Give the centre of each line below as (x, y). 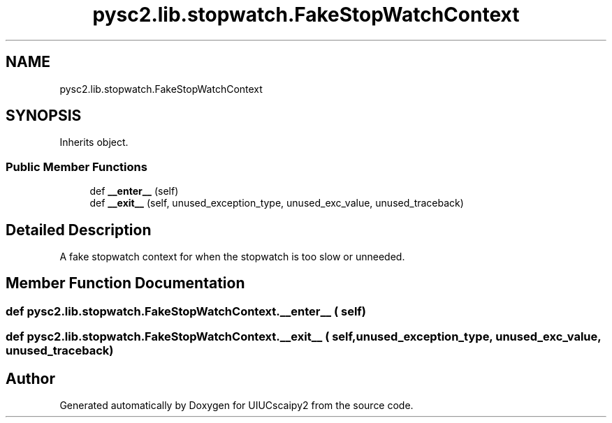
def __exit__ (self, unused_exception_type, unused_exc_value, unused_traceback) (277, 203)
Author (30, 378)
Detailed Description (79, 230)
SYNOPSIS (44, 116)
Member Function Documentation (125, 283)
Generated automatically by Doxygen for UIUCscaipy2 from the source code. (236, 406)
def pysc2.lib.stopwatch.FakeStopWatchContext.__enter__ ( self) (186, 311)
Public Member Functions (76, 166)
